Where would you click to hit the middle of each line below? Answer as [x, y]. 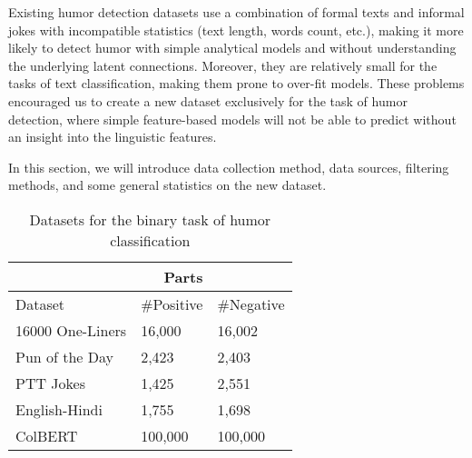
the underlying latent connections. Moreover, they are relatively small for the [223, 65]
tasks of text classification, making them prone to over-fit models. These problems [236, 83]
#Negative [251, 304]
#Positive [172, 304]
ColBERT [47, 435]
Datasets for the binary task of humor [150, 219]
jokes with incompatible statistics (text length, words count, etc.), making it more [236, 30]
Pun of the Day [65, 356]
